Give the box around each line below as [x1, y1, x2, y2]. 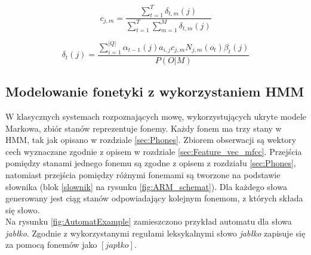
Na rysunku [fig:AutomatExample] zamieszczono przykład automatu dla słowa [5, 215, 292, 228]
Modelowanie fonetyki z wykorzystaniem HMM [5, 82, 304, 101]
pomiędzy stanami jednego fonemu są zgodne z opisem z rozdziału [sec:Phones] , [5, 157, 296, 169]
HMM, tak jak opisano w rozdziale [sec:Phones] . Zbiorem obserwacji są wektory [5, 133, 297, 146]
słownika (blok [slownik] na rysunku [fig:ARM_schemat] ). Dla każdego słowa [5, 180, 287, 192]
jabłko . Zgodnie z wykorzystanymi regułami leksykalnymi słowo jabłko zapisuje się [5, 226, 306, 239]
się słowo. [5, 203, 40, 216]
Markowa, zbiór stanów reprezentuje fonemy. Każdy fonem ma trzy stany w [5, 122, 282, 134]
